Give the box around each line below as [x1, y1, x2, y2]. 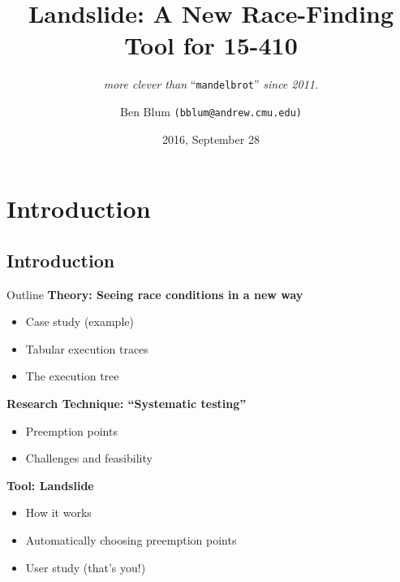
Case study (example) [25, 313, 134, 330]
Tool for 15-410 [124, 28, 298, 62]
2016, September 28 [162, 130, 260, 147]
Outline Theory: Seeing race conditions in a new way [6, 285, 303, 302]
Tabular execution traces [25, 340, 148, 357]
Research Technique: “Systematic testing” [6, 394, 247, 411]
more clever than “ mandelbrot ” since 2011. [103, 76, 319, 93]
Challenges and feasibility [25, 450, 153, 467]
